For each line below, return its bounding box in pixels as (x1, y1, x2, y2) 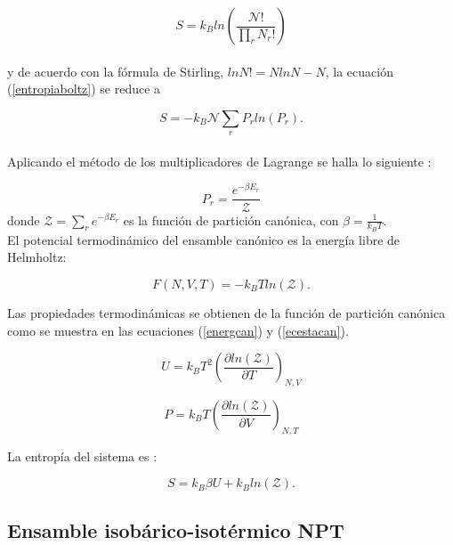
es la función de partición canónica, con (123, 210, 339, 229)
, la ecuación (325, 61, 393, 80)
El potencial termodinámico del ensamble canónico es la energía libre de (7, 230, 400, 248)
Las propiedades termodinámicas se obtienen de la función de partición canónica (7, 303, 446, 321)
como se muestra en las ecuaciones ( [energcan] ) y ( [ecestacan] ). (7, 321, 349, 339)
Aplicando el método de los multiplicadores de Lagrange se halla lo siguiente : (7, 151, 432, 170)
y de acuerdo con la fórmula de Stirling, (7, 61, 224, 80)
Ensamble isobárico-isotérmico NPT (7, 516, 344, 543)
